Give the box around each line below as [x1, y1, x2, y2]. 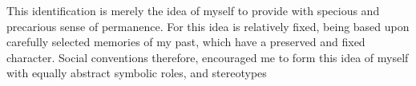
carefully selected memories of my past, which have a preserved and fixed [6, 33, 366, 50]
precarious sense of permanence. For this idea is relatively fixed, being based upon [6, 18, 410, 34]
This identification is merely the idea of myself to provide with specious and [6, 2, 380, 18]
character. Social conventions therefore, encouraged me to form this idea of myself [6, 49, 409, 65]
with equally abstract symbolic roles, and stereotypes [6, 64, 267, 81]
